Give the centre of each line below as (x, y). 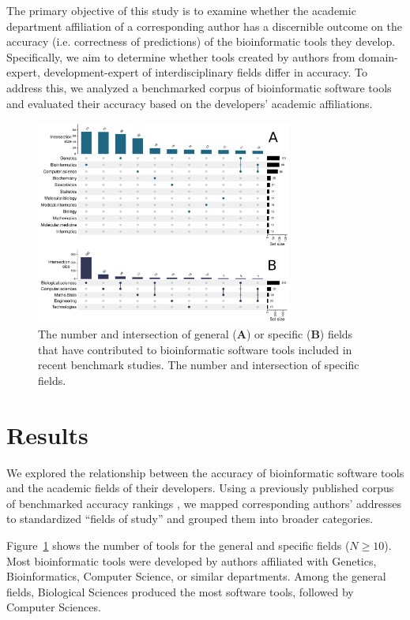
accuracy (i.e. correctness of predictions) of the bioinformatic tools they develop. (201, 41)
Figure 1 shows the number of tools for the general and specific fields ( (178, 545)
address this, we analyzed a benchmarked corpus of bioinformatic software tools (199, 87)
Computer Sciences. (54, 607)
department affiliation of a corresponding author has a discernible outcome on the (204, 26)
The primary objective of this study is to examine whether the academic (181, 10)
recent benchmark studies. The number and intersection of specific (199, 365)
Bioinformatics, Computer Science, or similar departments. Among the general (196, 576)
